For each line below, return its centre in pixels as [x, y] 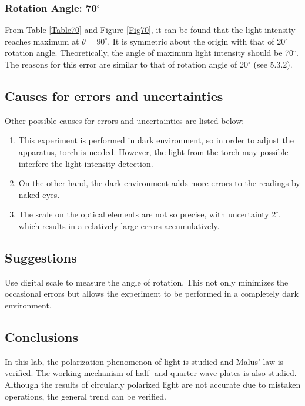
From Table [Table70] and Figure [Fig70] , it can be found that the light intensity [150, 30]
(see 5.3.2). [273, 64]
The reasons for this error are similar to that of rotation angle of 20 [127, 64]
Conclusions [42, 336]
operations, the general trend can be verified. [86, 396]
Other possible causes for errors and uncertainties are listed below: [125, 120]
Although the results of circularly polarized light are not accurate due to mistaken [153, 384]
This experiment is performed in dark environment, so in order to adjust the [156, 140]
